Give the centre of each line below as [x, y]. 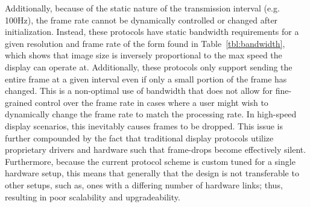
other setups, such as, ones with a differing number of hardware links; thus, [144, 184]
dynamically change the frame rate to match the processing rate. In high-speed [151, 114]
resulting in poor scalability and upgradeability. [93, 196]
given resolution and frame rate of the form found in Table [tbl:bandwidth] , [145, 43]
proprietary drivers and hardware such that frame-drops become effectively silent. [156, 150]
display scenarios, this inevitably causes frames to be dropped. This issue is [144, 125]
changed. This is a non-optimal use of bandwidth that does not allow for [139, 91]
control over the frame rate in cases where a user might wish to [151, 102]
